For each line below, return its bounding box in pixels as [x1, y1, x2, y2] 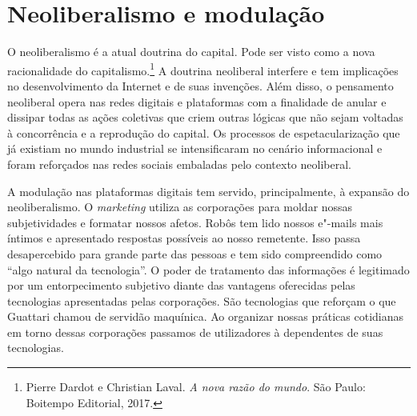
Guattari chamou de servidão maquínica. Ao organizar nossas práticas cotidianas [7, 308, 404, 325]
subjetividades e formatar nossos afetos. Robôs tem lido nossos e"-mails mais [7, 214, 383, 230]
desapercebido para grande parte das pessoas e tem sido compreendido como [7, 245, 383, 262]
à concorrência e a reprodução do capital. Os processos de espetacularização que [7, 124, 400, 141]
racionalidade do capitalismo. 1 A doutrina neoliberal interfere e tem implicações [7, 59, 399, 78]
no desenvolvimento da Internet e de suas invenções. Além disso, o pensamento [7, 77, 394, 94]
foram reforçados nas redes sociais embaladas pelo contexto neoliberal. [7, 155, 351, 172]
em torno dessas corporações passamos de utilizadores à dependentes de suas [7, 323, 383, 340]
